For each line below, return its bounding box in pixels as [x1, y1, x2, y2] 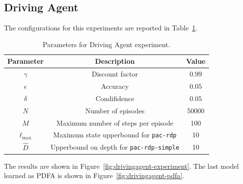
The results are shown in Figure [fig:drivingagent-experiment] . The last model [4, 160, 239, 171]
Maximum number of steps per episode [56, 117, 173, 128]
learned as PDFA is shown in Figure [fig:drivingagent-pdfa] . [4, 170, 185, 181]
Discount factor [91, 69, 138, 79]
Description [95, 56, 135, 66]
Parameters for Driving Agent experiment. [43, 39, 170, 49]
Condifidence [95, 93, 135, 103]
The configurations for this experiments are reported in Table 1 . [4, 23, 198, 33]
